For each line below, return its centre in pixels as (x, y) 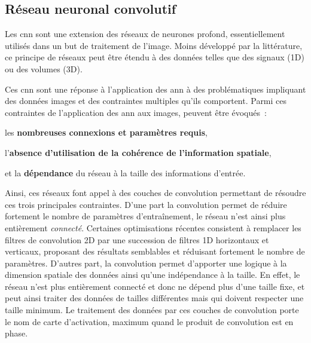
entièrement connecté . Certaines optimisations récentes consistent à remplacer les (153, 227)
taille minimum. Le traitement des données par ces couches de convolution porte (152, 310)
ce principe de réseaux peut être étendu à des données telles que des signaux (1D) (155, 57)
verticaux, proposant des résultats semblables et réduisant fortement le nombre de (155, 251)
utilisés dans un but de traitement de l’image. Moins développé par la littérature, (154, 45)
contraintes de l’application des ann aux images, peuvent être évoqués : (136, 112)
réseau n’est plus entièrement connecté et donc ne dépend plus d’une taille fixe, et (155, 286)
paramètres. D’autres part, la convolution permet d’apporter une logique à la (146, 263)
